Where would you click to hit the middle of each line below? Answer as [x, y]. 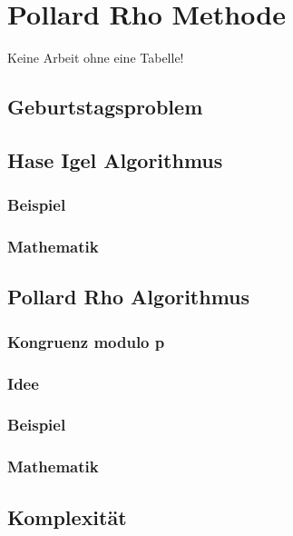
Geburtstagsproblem [105, 107]
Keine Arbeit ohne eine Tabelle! [96, 58]
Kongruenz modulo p [86, 341]
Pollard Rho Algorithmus [129, 297]
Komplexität [67, 516]
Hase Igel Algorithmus [115, 159]
